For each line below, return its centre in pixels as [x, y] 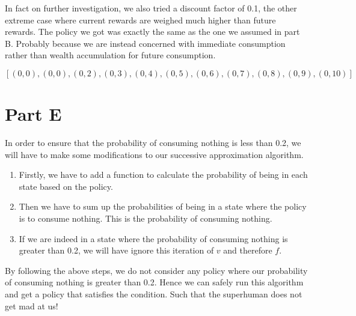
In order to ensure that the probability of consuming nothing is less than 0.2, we [153, 143]
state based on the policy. [66, 186]
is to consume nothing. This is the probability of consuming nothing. [146, 218]
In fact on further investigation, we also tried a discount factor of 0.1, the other [151, 8]
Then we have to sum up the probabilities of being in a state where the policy [163, 206]
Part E [33, 114]
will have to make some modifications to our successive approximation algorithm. [154, 154]
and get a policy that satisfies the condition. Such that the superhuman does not [154, 294]
